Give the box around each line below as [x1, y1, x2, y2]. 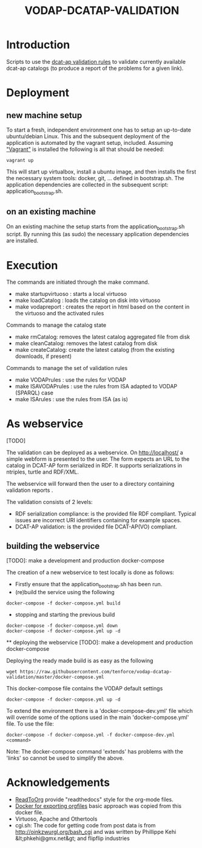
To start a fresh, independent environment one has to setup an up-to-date [6, 126, 191, 133]
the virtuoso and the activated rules [15, 310, 104, 317]
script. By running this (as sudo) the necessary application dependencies [6, 231, 189, 238]
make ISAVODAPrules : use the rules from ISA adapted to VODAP [15, 383, 178, 390]
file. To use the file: [6, 720, 55, 727]
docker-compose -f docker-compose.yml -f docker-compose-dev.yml [6, 732, 175, 738]
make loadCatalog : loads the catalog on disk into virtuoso [15, 296, 161, 304]
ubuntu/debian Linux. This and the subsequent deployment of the [6, 132, 170, 140]
